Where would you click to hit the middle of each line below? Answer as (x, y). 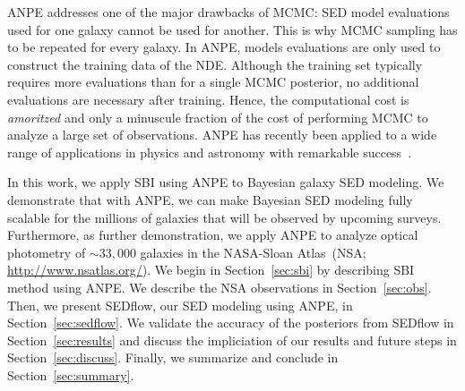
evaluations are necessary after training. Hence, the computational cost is (208, 99)
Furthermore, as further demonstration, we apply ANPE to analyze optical (213, 235)
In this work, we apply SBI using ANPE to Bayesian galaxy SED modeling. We (226, 182)
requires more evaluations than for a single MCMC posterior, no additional (213, 82)
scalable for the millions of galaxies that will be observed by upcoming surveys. (224, 217)
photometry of (47, 252)
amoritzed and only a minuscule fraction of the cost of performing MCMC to (218, 117)
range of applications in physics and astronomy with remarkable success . (210, 152)
